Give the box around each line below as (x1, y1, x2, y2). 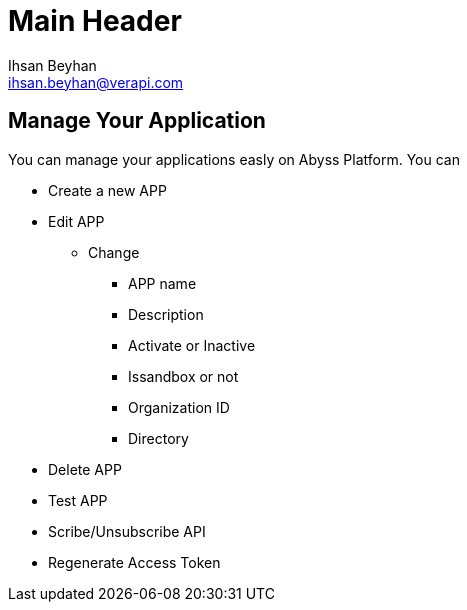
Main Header (8, 4, 182, 38)
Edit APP (48, 212, 105, 230)
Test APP (48, 491, 108, 509)
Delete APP (48, 460, 122, 478)
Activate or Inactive (128, 336, 256, 354)
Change (88, 243, 140, 261)
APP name (128, 274, 197, 292)
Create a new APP (48, 181, 167, 199)
